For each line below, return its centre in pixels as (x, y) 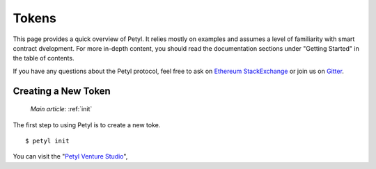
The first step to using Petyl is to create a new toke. (87, 124)
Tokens (35, 18)
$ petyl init (47, 140)
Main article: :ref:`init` (61, 109)
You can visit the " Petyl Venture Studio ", (70, 156)
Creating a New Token (62, 91)
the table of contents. (44, 58)
